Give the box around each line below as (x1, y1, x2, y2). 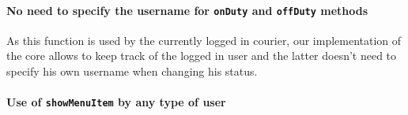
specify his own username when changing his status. (6, 63, 258, 80)
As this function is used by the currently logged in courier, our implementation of (6, 32, 402, 48)
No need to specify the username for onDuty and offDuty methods (6, 2, 368, 18)
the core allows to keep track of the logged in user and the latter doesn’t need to (6, 47, 397, 64)
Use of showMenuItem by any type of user (6, 94, 226, 110)
